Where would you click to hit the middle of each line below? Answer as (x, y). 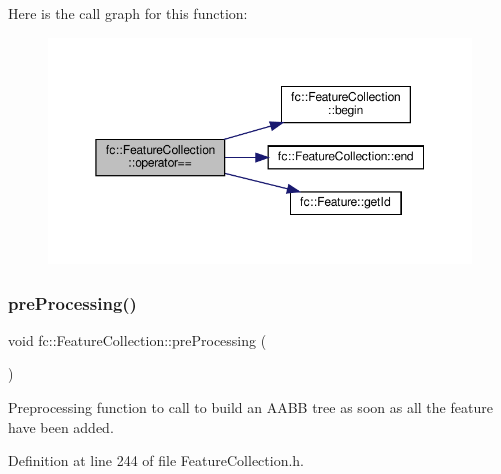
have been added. (61, 426)
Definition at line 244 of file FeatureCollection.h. (156, 460)
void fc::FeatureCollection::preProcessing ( (137, 339)
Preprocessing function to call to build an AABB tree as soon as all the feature (250, 407)
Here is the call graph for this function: (128, 13)
